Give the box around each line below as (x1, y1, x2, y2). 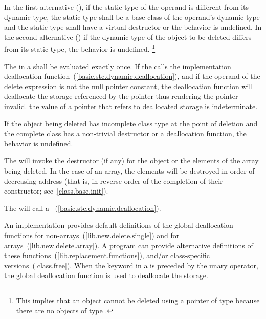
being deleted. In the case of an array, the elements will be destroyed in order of (4, 165, 255, 176)
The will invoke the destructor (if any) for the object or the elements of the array (4, 155, 259, 166)
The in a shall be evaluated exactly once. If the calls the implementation (4, 60, 231, 71)
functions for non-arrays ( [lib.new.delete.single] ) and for (4, 229, 180, 240)
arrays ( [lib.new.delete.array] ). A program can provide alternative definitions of (4, 240, 253, 250)
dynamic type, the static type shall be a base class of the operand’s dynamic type (4, 11, 260, 22)
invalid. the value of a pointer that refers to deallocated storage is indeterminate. (4, 101, 258, 111)
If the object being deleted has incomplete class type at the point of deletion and (4, 118, 258, 129)
